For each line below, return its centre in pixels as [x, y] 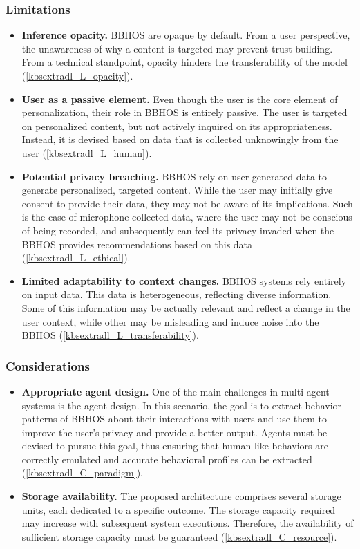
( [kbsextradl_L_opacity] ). [77, 75]
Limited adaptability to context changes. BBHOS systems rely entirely [184, 280]
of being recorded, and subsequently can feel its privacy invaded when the [178, 230]
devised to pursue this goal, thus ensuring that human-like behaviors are [175, 446]
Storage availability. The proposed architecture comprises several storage [181, 496]
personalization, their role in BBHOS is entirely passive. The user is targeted [184, 112]
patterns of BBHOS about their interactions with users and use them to [174, 419]
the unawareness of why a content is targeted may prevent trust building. [177, 48]
